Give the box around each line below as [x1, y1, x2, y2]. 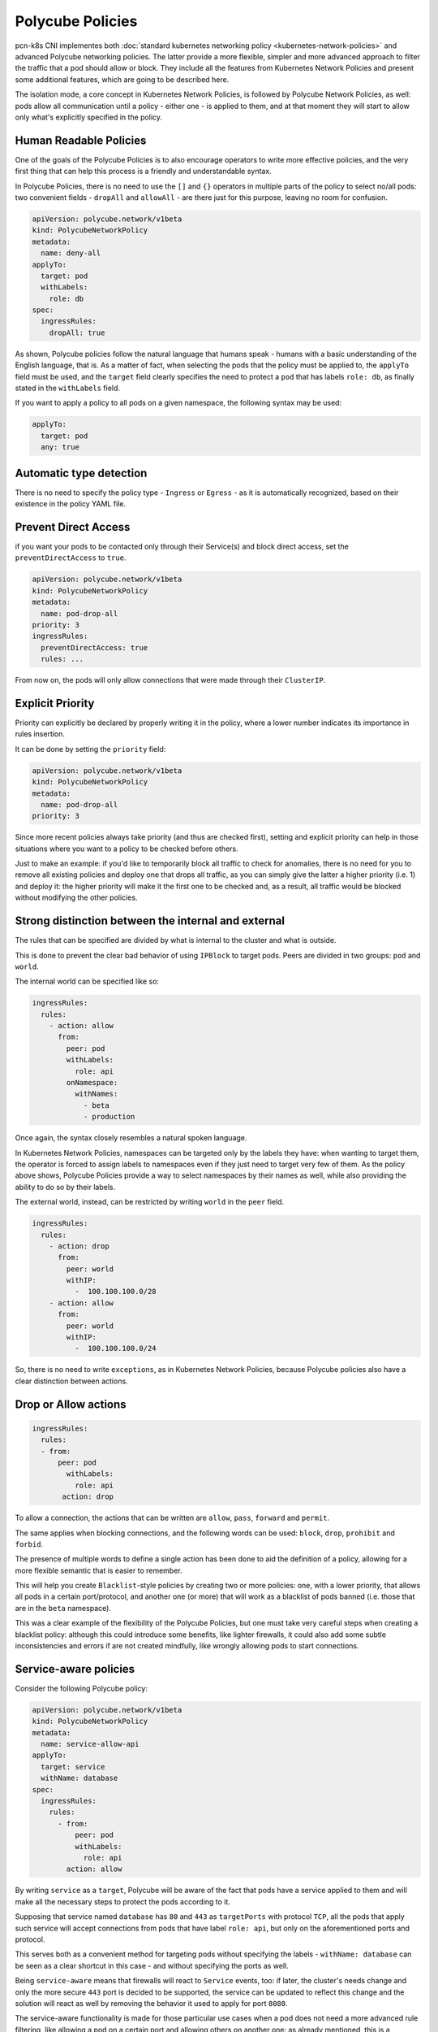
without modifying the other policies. [15, 892, 138, 902]
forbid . [15, 1539, 44, 1548]
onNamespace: [66, 1078, 118, 1088]
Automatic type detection [15, 466, 148, 480]
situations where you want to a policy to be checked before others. [15, 844, 238, 853]
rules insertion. [15, 729, 65, 739]
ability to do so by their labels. [15, 1182, 116, 1192]
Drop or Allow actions [15, 1397, 127, 1411]
